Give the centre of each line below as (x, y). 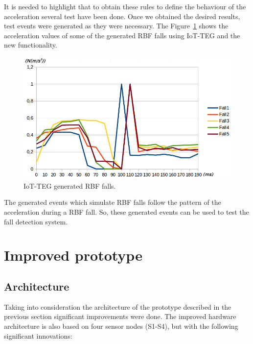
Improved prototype (73, 255)
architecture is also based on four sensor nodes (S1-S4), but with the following (121, 326)
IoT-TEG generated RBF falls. (70, 185)
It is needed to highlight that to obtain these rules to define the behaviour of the (125, 6)
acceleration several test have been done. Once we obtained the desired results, (122, 16)
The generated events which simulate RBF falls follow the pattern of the (113, 202)
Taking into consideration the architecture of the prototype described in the (118, 307)
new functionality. (31, 45)
